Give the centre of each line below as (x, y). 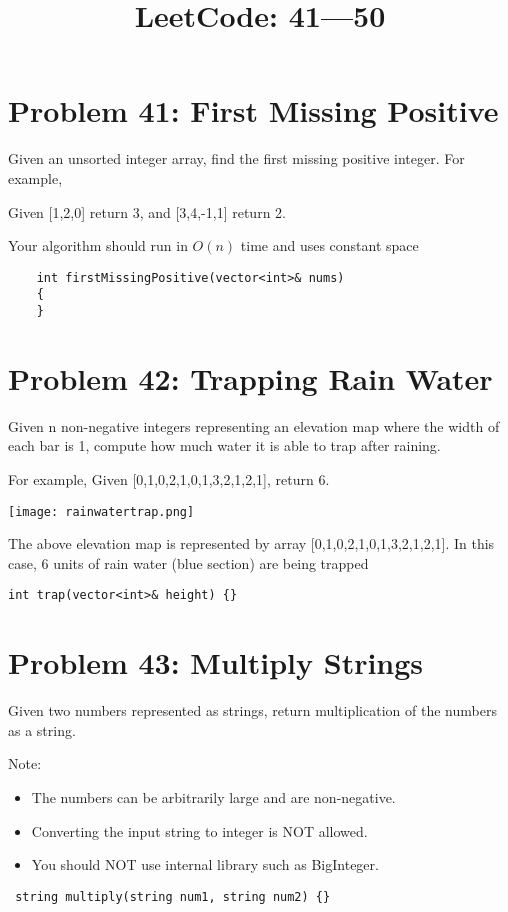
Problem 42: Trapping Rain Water (250, 377)
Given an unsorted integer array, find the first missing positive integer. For (236, 158)
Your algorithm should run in (98, 245)
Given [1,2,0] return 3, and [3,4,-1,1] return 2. (147, 211)
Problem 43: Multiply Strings (216, 662)
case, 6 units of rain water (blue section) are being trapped (188, 562)
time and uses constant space (329, 245)
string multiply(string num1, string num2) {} (173, 896)
